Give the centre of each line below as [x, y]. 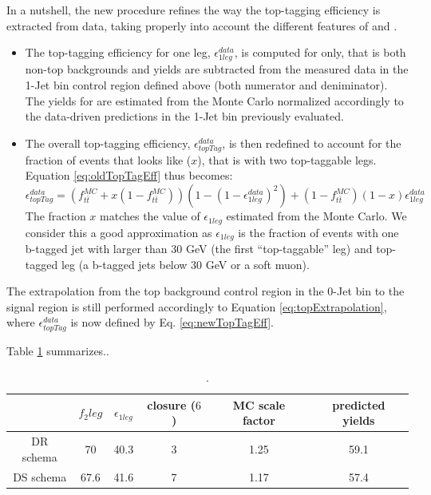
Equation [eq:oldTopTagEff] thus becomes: [129, 175]
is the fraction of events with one [318, 232]
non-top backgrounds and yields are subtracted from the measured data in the [217, 69]
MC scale [259, 404]
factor [259, 420]
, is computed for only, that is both [320, 52]
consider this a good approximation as [119, 232]
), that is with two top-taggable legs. [287, 159]
